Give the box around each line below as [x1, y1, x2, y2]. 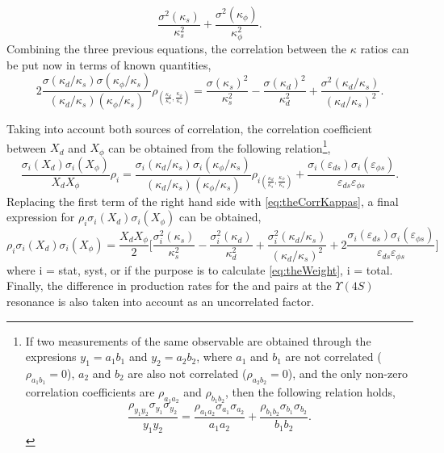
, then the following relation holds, [225, 384, 396, 401]
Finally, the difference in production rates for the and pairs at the [6, 277, 332, 294]
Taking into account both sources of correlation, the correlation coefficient [6, 120, 373, 137]
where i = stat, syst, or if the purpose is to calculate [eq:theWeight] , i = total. [6, 261, 393, 278]
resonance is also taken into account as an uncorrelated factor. [6, 292, 315, 309]
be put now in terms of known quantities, [6, 56, 212, 73]
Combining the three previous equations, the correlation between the [6, 40, 347, 57]
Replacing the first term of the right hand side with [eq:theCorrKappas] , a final [6, 192, 399, 209]
